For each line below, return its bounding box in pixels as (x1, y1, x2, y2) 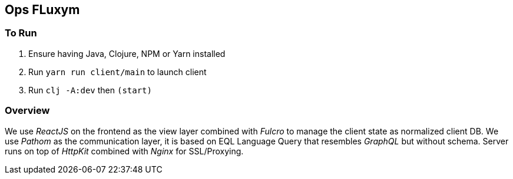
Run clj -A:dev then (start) (28, 85, 152, 95)
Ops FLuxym (5, 2, 80, 17)
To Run (5, 27, 37, 39)
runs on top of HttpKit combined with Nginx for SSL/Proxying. (5, 146, 244, 156)
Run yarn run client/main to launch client (28, 66, 207, 77)
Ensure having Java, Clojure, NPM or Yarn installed (28, 48, 226, 59)
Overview (5, 104, 50, 117)
